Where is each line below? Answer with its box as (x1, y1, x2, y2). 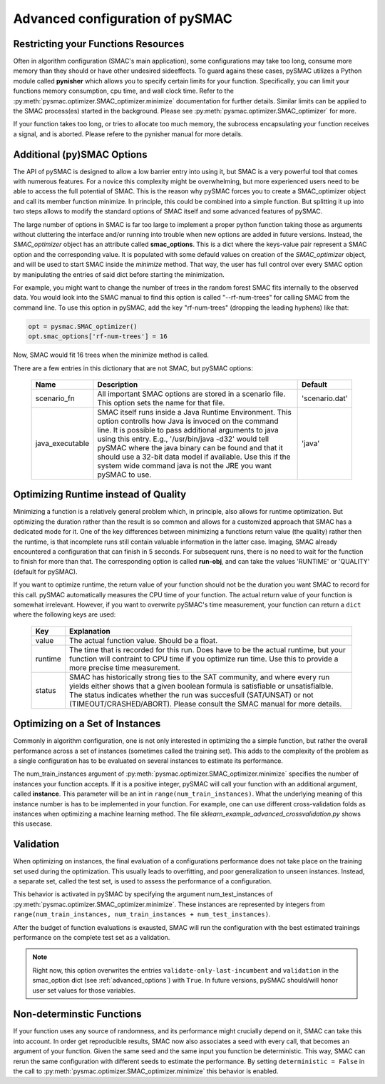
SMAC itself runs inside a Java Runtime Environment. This (97, 407, 292, 417)
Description (97, 379, 138, 389)
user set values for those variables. (32, 986, 135, 995)
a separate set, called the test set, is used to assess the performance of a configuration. (13, 877, 272, 886)
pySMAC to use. (97, 470, 152, 480)
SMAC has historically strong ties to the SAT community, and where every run (68, 672, 330, 682)
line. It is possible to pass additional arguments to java (97, 425, 279, 435)
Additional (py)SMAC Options (13, 148, 148, 161)
